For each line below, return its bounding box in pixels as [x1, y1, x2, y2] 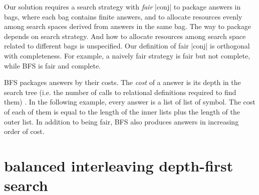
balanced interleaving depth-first [4, 155, 233, 175]
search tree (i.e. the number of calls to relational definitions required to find [4, 86, 236, 97]
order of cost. [4, 126, 45, 136]
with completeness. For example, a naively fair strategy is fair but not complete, [4, 50, 250, 60]
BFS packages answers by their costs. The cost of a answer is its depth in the [4, 77, 241, 87]
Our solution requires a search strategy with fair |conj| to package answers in [4, 1, 241, 11]
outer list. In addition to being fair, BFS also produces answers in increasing [4, 116, 239, 126]
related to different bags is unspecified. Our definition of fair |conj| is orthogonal [4, 40, 250, 51]
